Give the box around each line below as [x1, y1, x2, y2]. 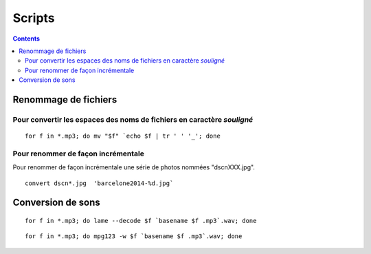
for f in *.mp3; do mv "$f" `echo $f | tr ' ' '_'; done [25, 132, 221, 140]
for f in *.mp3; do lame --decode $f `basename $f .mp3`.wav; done [25, 217, 257, 225]
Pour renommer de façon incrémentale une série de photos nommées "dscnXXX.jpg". [12, 163, 256, 171]
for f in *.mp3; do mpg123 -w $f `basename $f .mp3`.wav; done [25, 233, 243, 240]
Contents [12, 34, 41, 43]
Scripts [12, 10, 55, 25]
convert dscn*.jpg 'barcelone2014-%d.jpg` [25, 179, 174, 187]
